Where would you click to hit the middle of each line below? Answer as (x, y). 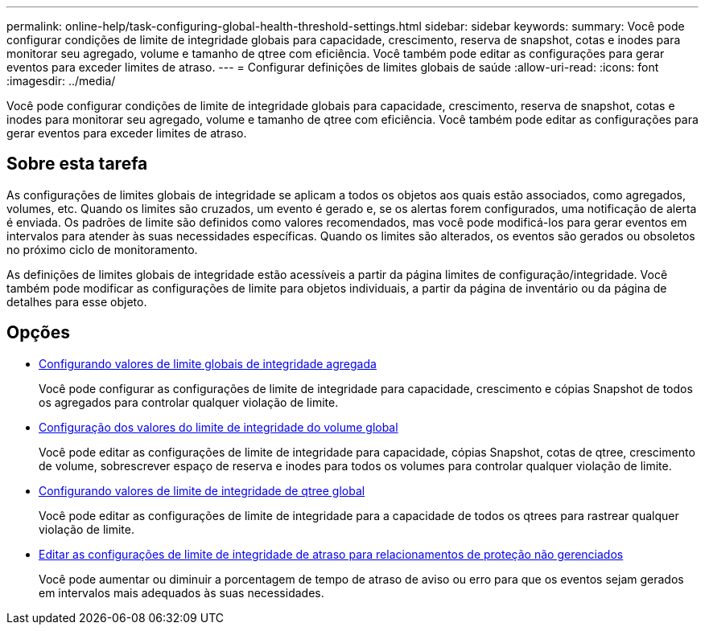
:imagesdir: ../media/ (61, 81)
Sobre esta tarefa (77, 164)
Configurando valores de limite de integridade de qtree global (202, 490)
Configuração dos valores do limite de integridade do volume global (219, 427)
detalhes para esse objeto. (77, 301)
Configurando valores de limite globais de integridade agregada (208, 363)
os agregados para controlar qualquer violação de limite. (189, 402)
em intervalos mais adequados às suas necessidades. (181, 592)
